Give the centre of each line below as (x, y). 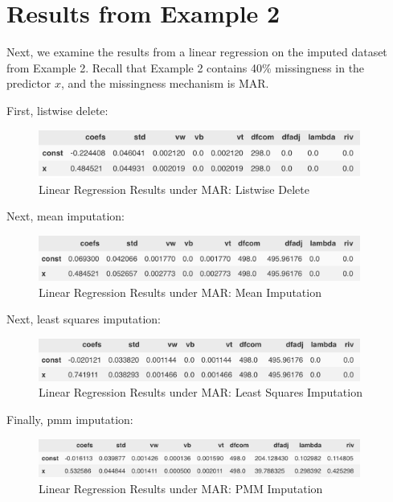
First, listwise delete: (57, 110)
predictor (29, 83)
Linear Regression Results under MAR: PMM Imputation (181, 488)
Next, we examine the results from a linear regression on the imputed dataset (197, 52)
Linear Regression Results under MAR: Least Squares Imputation (201, 392)
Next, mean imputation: (66, 216)
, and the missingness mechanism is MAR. (165, 83)
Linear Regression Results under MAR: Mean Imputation (180, 292)
